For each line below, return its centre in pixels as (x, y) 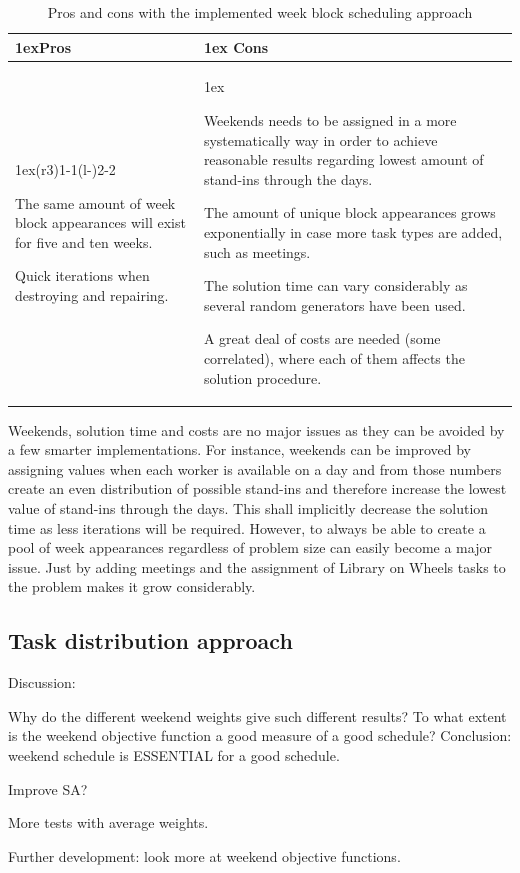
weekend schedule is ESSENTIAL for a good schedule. (174, 754)
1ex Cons (236, 46)
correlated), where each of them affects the (334, 357)
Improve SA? (48, 788)
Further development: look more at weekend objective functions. (204, 855)
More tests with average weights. (108, 822)
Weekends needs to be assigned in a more (330, 120)
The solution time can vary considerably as (335, 285)
